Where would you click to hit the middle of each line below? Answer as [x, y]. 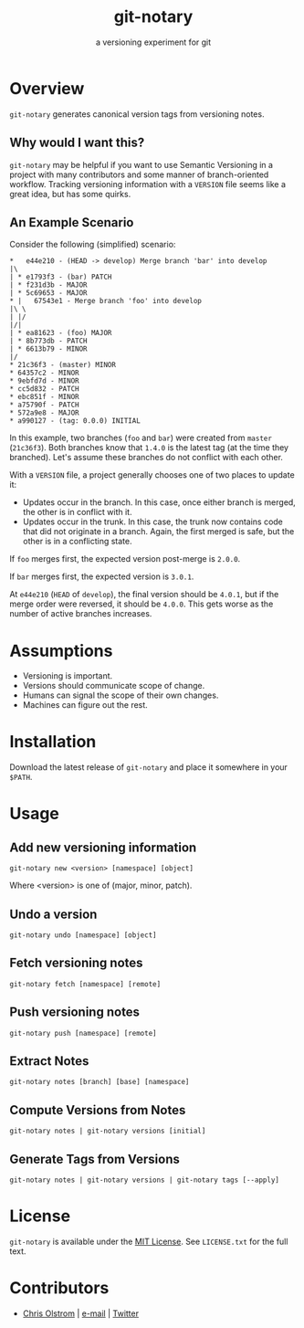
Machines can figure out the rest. [85, 705]
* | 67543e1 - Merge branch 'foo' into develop [106, 301]
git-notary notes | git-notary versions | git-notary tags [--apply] [145, 1180]
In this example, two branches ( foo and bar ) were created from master [141, 438]
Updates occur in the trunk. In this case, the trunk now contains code [152, 522]
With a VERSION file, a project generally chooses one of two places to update [152, 475]
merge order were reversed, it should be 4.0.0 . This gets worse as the [142, 604]
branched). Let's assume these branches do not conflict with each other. [146, 458]
